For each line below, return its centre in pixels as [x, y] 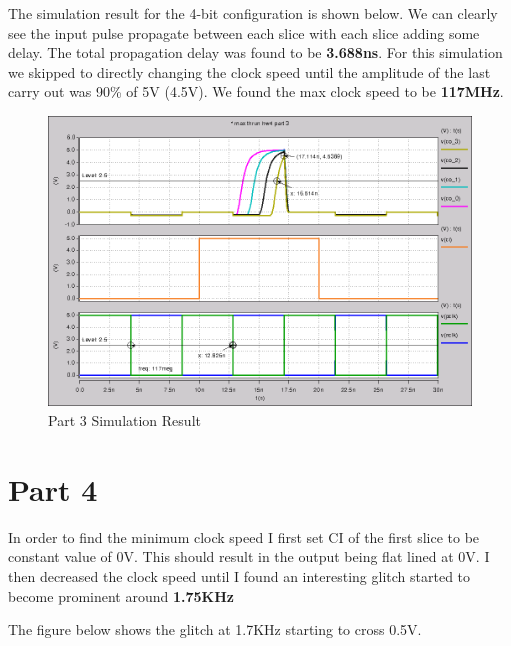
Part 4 [53, 488]
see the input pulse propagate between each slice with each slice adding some [244, 32]
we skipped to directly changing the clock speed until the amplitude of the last [249, 71]
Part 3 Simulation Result [124, 420]
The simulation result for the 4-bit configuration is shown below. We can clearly [253, 13]
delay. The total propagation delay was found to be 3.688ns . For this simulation [255, 52]
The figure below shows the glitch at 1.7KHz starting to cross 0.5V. [215, 629]
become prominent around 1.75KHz [121, 595]
